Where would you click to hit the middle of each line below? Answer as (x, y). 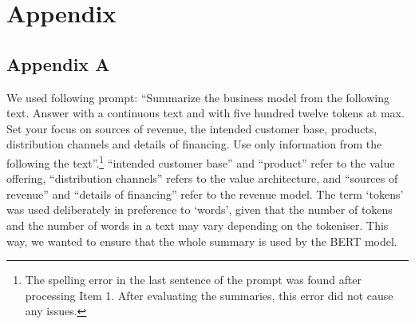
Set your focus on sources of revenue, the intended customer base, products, (192, 128)
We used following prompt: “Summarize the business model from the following (198, 97)
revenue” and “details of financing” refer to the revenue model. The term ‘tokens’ (205, 194)
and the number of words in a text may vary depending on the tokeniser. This (198, 225)
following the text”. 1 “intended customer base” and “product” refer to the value (201, 161)
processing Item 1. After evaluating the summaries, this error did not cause (209, 295)
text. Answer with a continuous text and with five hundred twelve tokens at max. (206, 113)
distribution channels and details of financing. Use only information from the (194, 144)
